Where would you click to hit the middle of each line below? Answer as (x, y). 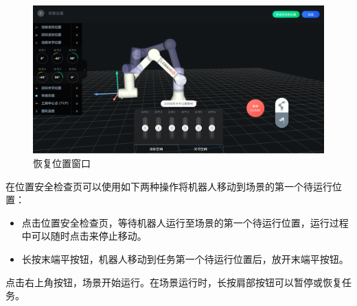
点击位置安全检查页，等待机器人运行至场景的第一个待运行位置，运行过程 (185, 222)
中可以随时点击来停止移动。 (84, 236)
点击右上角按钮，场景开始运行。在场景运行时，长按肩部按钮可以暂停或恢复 (174, 282)
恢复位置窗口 (62, 163)
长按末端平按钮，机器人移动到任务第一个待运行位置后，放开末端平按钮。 (185, 258)
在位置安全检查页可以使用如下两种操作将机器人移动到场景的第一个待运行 (169, 186)
